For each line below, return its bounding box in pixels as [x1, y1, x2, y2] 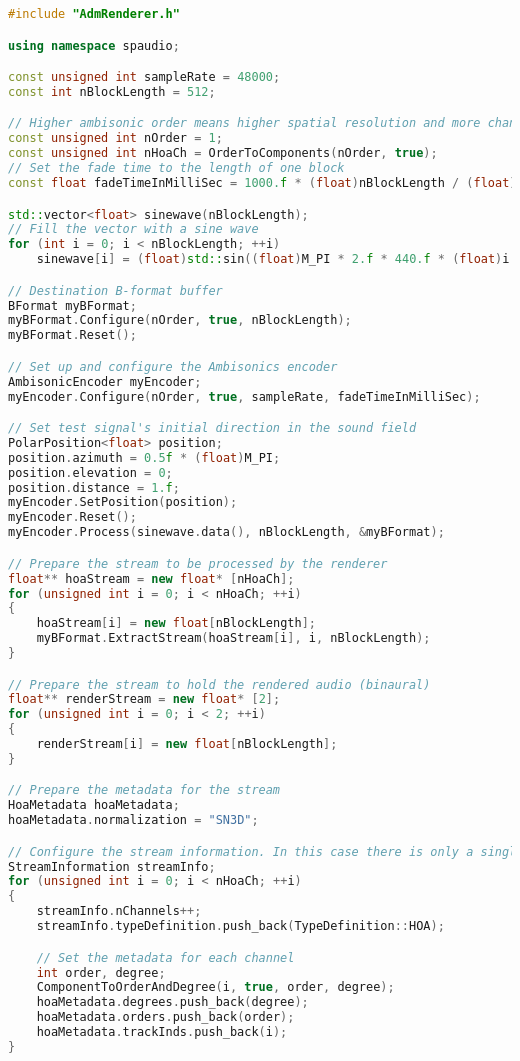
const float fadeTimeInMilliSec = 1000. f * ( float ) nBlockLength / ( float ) [8, 175, 517, 190]
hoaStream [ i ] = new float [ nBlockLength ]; [36, 616, 316, 631]
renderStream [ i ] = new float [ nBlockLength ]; [36, 737, 338, 752]
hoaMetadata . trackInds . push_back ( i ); [36, 1025, 288, 1039]
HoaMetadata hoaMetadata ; [8, 798, 180, 813]
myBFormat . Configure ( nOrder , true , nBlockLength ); [8, 313, 352, 328]
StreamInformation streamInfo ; [8, 859, 216, 874]
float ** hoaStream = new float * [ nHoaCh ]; [8, 571, 295, 586]
